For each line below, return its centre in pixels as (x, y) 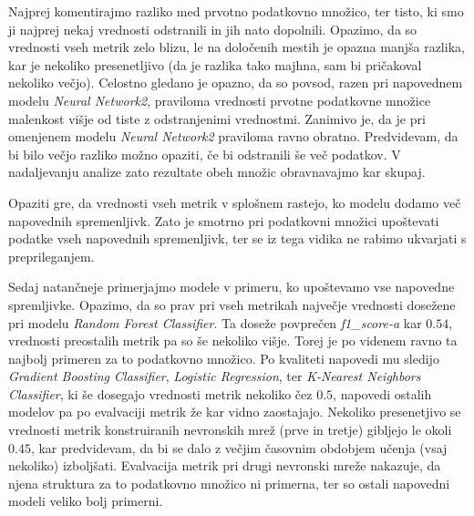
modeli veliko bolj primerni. (86, 501)
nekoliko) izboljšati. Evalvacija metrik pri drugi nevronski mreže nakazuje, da (225, 465)
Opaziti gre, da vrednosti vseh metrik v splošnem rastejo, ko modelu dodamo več (235, 202)
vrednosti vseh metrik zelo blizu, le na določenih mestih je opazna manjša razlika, (237, 47)
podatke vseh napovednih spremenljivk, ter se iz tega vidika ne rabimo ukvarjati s (237, 238)
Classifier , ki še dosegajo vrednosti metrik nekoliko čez (160, 393)
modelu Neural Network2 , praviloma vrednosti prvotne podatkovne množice (220, 100)
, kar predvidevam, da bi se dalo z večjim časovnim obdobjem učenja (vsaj (239, 447)
